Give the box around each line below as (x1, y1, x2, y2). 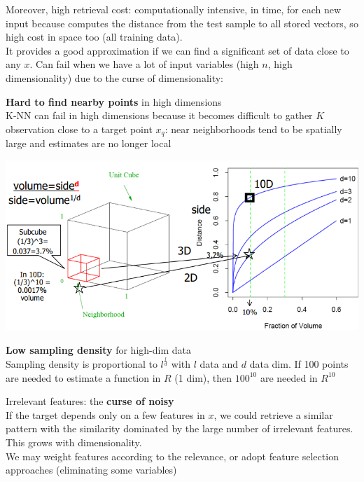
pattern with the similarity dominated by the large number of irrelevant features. (6, 421, 353, 436)
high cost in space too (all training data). (6, 29, 183, 44)
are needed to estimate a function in (6, 370, 161, 385)
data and (199, 357, 239, 371)
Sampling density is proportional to (6, 357, 157, 371)
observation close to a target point (6, 121, 153, 136)
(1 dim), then (174, 370, 232, 385)
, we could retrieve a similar (213, 407, 333, 422)
